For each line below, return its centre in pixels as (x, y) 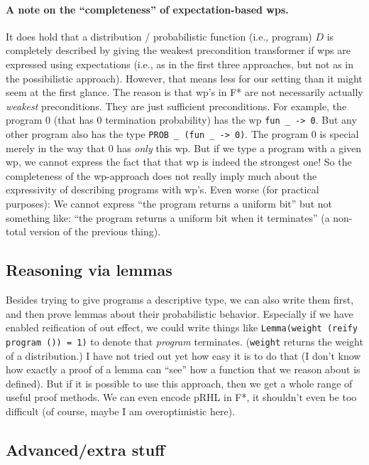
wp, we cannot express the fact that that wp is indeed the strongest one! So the (179, 162)
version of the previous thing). (95, 231)
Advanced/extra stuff (86, 449)
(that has (73, 120)
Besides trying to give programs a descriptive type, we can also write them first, (180, 300)
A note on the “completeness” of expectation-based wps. (147, 9)
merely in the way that (56, 148)
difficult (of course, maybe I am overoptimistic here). (121, 411)
